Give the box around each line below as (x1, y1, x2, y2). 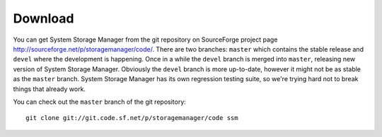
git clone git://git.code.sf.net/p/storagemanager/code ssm (25, 114, 238, 122)
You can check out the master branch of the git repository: (13, 97, 187, 106)
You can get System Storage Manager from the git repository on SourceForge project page (13, 35, 278, 44)
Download (13, 11, 74, 26)
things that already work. (13, 85, 86, 93)
